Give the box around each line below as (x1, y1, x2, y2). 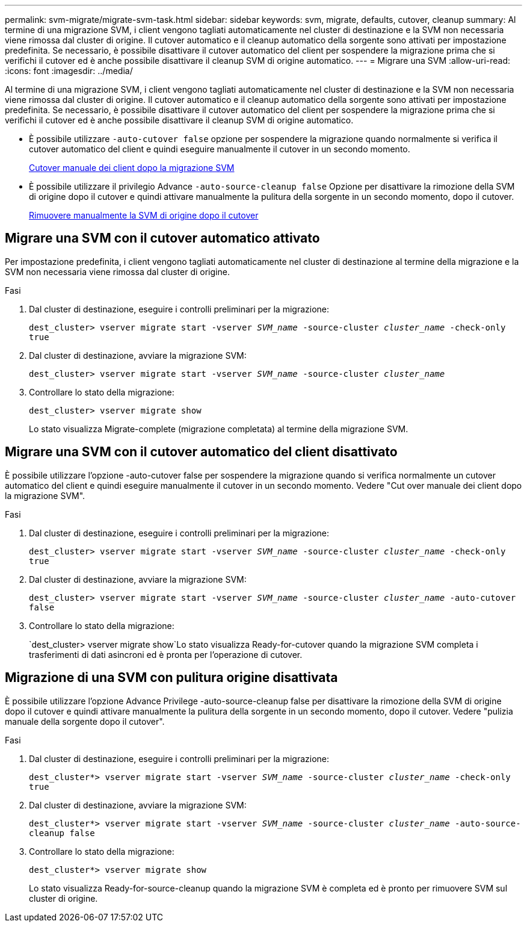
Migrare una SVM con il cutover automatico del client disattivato (5, 444, 398, 460)
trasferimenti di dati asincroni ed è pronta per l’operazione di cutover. (29, 649, 303, 660)
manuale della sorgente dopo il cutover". (5, 716, 165, 727)
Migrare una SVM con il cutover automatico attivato (5, 231, 320, 246)
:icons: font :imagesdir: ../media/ (5, 66, 133, 76)
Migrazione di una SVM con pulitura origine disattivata (5, 670, 338, 686)
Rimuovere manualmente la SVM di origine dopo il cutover (29, 210, 259, 220)
